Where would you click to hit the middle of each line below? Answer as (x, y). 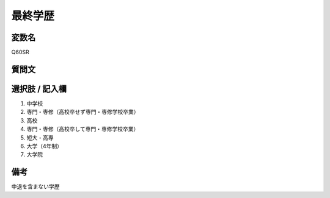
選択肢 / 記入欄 (39, 89)
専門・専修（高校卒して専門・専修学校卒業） (83, 129)
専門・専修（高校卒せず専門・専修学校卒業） (83, 112)
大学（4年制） (45, 146)
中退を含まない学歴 (35, 186)
